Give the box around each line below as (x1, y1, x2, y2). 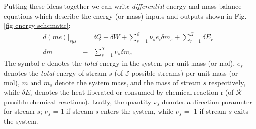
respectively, (208, 77, 246, 87)
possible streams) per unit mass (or (131, 68, 238, 78)
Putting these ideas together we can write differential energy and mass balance (4, 1, 242, 11)
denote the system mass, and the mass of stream (55, 77, 201, 87)
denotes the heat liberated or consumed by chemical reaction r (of (34, 87, 234, 97)
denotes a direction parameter (161, 96, 252, 106)
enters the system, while (100, 106, 174, 116)
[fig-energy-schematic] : (4, 20, 71, 30)
